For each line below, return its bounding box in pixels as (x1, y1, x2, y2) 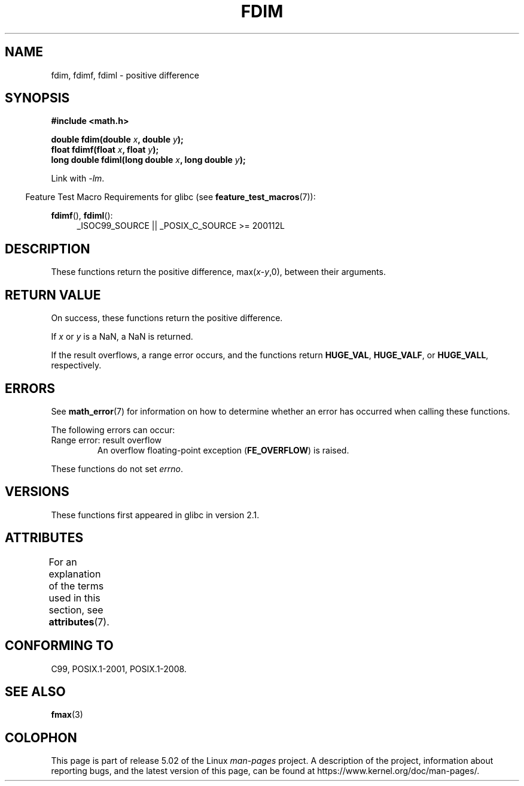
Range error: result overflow (51, 434, 162, 445)
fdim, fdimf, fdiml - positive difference (51, 69, 199, 80)
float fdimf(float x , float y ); (51, 144, 159, 155)
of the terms (48, 579, 104, 592)
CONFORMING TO (5, 638, 114, 654)
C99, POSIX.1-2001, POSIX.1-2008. (51, 663, 187, 674)
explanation (48, 567, 101, 580)
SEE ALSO (5, 684, 66, 699)
